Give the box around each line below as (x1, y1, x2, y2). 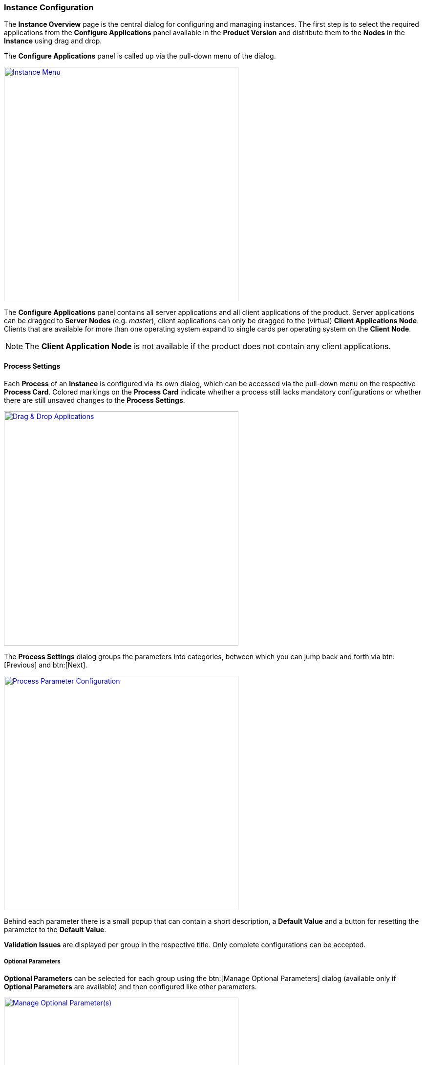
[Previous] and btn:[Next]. (4, 660, 87, 669)
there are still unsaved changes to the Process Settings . (4, 396, 185, 404)
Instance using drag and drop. (4, 37, 102, 45)
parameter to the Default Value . (4, 925, 106, 934)
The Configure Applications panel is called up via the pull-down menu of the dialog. (4, 52, 276, 61)
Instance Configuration (4, 2, 94, 12)
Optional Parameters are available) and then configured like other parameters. (4, 982, 257, 991)
